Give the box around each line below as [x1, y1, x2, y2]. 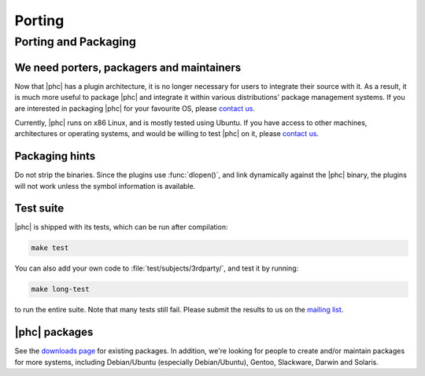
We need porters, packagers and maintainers [14, 61, 242, 74]
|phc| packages [14, 326, 94, 339]
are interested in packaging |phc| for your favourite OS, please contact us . [14, 103, 256, 113]
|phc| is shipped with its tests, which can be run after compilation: [14, 223, 228, 232]
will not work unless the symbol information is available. [14, 181, 196, 190]
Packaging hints [14, 149, 96, 163]
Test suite [14, 201, 65, 216]
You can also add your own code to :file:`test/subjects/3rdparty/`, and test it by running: [14, 264, 299, 273]
